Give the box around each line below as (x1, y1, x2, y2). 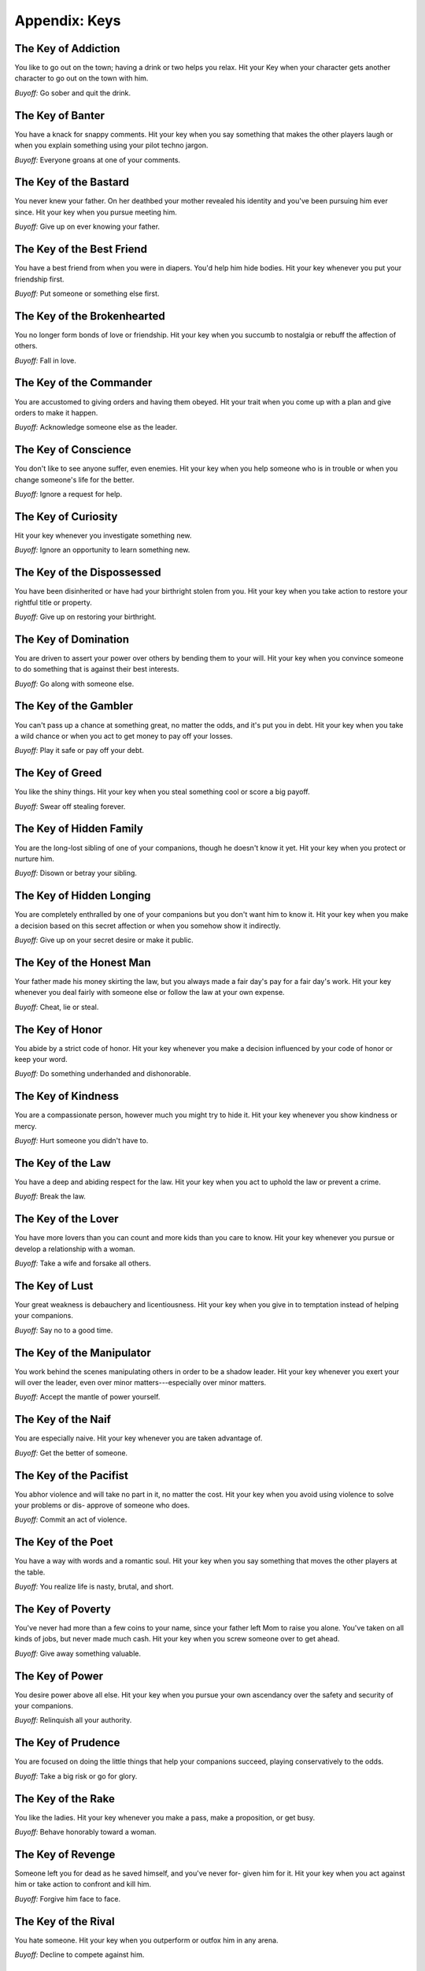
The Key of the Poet (14, 1536, 113, 1549)
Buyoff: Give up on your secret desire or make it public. (14, 935, 194, 945)
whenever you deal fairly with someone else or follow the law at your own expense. (14, 988, 285, 997)
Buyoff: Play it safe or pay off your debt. (14, 746, 145, 755)
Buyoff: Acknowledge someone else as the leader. (14, 423, 178, 432)
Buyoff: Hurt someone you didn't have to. (14, 1136, 149, 1146)
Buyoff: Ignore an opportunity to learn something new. (14, 545, 190, 555)
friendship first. (14, 274, 65, 284)
